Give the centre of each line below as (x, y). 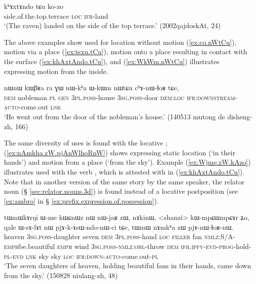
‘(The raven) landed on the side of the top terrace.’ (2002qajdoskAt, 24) (112, 25)
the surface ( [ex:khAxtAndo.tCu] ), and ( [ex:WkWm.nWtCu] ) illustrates (112, 61)
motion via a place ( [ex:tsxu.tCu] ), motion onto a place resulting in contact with (126, 52)
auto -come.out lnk (33, 107)
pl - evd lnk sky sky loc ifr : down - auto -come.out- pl (81, 256)
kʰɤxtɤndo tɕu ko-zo (34, 6)
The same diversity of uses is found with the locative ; (86, 143)
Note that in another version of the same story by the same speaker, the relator (124, 181)
